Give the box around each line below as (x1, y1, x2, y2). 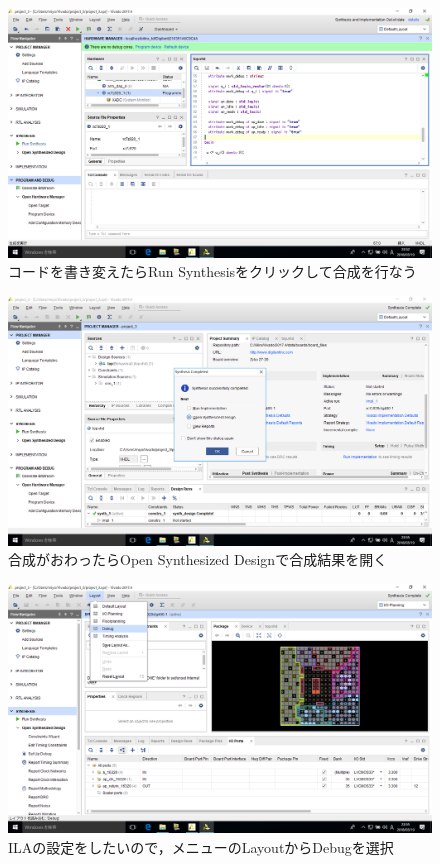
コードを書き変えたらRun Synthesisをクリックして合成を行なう (8, 261, 417, 282)
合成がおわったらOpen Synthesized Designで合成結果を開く (8, 549, 388, 570)
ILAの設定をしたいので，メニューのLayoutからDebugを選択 (8, 836, 394, 857)
